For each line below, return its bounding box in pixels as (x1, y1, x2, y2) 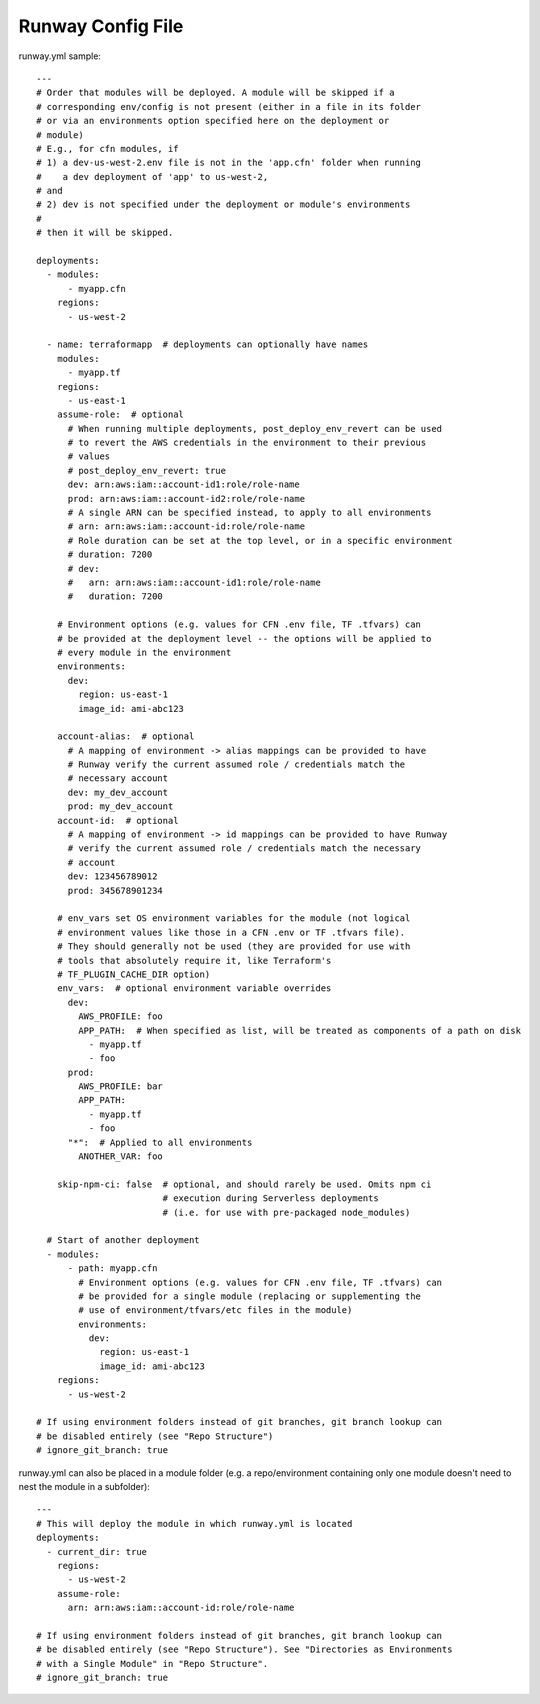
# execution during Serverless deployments (162, 1193, 379, 1204)
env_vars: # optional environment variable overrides (56, 983, 332, 994)
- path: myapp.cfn (67, 1263, 158, 1274)
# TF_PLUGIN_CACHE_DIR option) (56, 968, 211, 980)
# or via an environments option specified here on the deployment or (36, 115, 390, 127)
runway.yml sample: (18, 50, 102, 62)
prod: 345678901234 (67, 885, 164, 896)
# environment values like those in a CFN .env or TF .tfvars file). (56, 926, 406, 938)
